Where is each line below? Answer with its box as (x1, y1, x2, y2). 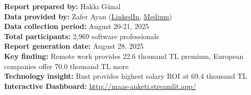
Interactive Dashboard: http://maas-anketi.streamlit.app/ (4, 80, 196, 91)
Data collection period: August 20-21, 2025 (4, 21, 149, 31)
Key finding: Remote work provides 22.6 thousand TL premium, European (4, 50, 244, 61)
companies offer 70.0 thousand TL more (4, 60, 129, 71)
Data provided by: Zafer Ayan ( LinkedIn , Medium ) (4, 11, 172, 21)
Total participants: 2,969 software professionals (4, 30, 159, 41)
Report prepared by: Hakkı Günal (4, 1, 121, 11)
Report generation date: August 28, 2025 (4, 41, 144, 51)
